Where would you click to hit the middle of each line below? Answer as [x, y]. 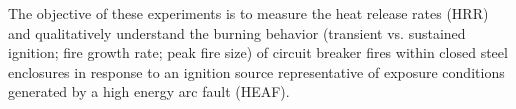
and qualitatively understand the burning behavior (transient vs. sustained [237, 32]
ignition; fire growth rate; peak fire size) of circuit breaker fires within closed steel [258, 52]
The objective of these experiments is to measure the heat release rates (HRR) [248, 13]
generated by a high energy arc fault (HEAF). [149, 91]
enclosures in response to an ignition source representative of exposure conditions [256, 71]
